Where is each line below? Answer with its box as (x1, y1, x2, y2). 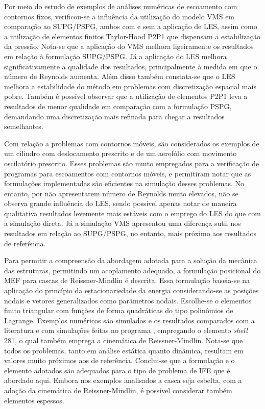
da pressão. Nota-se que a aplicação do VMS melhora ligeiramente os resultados (4, 41, 254, 52)
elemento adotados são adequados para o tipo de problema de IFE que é (4, 365, 230, 375)
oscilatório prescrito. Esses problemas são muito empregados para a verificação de (4, 158, 259, 168)
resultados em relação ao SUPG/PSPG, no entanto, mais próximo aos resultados (4, 228, 257, 239)
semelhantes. (4, 121, 43, 132)
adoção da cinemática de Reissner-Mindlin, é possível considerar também (4, 385, 232, 395)
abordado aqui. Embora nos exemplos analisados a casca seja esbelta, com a (4, 375, 242, 386)
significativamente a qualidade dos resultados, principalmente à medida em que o (4, 61, 257, 71)
